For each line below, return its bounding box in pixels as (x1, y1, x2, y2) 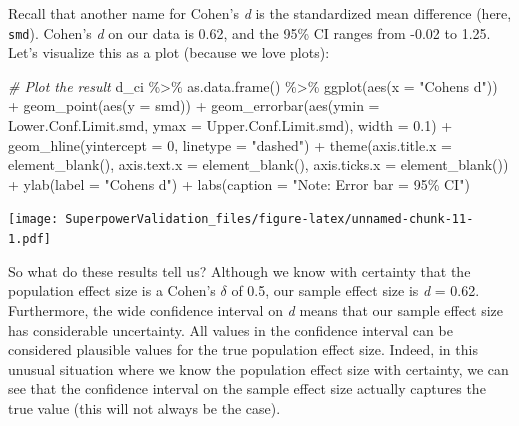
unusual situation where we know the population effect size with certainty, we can (8, 358, 509, 379)
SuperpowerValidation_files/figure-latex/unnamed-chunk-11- (65, 212, 474, 227)
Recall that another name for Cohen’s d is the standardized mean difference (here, (8, 3, 512, 23)
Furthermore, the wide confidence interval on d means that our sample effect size (8, 299, 504, 320)
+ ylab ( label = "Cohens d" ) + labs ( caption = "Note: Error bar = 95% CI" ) (8, 173, 470, 194)
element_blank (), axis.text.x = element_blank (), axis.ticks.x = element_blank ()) (8, 154, 509, 175)
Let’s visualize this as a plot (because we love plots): (8, 42, 330, 63)
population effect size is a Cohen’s (8, 280, 216, 301)
